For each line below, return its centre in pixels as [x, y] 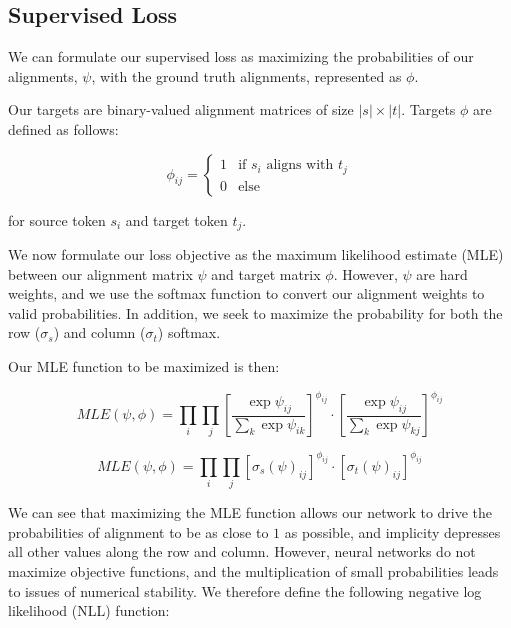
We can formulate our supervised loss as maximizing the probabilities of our [241, 56]
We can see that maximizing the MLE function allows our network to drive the [250, 512]
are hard [442, 273]
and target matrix [266, 273]
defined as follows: [63, 128]
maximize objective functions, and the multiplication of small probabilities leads [253, 571]
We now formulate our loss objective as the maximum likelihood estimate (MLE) [256, 254]
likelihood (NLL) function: [89, 610]
